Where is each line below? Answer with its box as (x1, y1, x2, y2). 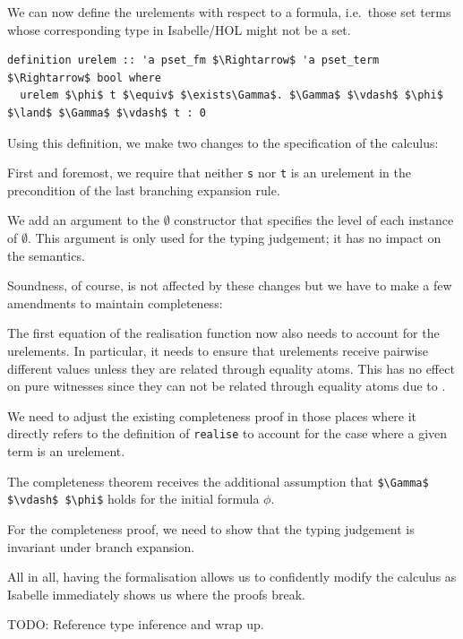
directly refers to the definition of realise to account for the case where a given (7, 424, 448, 443)
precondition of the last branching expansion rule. (7, 180, 280, 199)
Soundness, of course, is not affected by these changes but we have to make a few (7, 276, 452, 295)
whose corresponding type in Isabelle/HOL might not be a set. (7, 20, 351, 39)
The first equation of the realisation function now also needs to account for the (7, 324, 440, 342)
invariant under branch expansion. (7, 537, 195, 556)
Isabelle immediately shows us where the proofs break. (7, 584, 305, 603)
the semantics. (7, 246, 85, 264)
